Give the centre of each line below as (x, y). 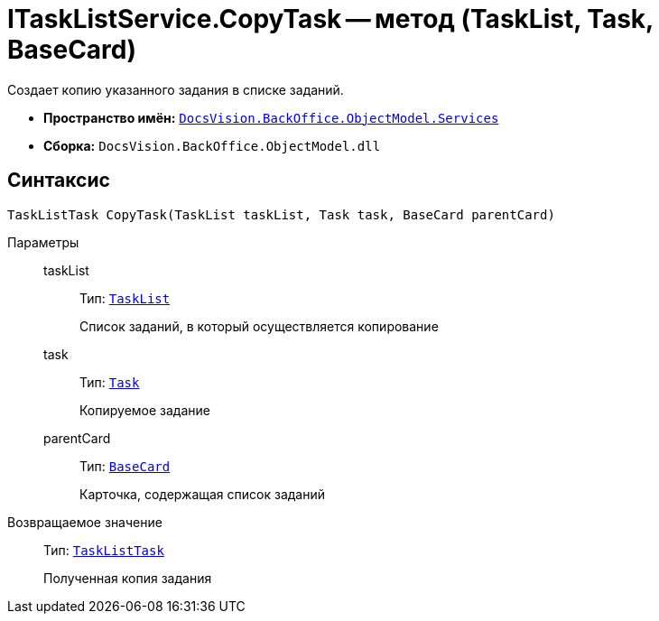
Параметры (43, 242)
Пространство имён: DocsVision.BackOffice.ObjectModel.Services (271, 117)
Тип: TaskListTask (104, 550)
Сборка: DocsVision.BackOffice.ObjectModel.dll (212, 145)
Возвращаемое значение (85, 522)
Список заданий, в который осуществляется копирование (259, 326)
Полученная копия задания (128, 578)
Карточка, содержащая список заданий (203, 494)
